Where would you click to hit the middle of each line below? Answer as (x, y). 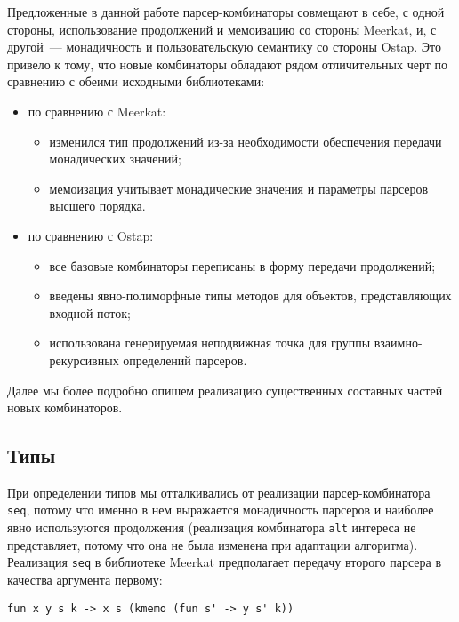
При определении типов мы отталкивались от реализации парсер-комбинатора (219, 492)
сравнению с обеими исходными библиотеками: (136, 81)
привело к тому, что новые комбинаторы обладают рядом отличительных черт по (227, 64)
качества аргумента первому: (85, 580)
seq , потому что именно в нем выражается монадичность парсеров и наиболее (221, 510)
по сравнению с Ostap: (91, 235)
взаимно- (398, 343)
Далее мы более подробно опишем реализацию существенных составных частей (225, 390)
